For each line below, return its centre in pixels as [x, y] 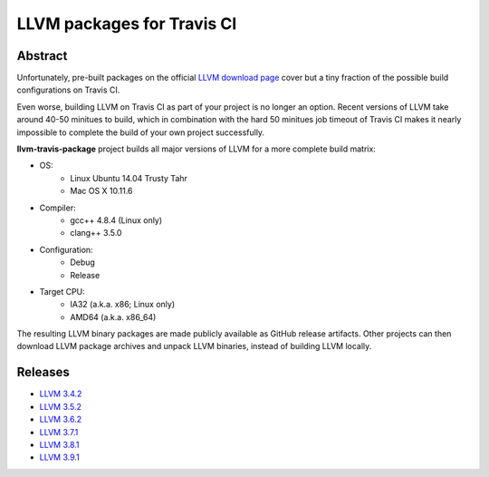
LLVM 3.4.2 [61, 394]
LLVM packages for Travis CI [127, 24]
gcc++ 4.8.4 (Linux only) [116, 220]
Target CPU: [62, 291]
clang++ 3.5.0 [96, 233]
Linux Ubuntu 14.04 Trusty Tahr [129, 178]
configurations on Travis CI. [68, 90]
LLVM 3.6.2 [60, 419]
